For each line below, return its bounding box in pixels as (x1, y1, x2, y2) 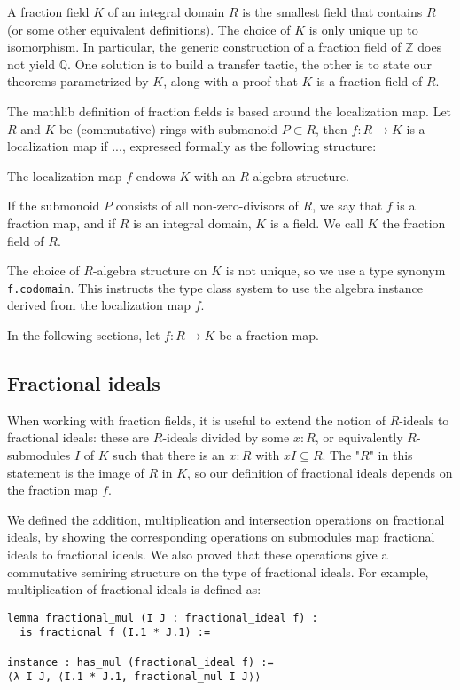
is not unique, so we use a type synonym (225, 261, 446, 280)
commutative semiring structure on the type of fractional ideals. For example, (7, 562, 429, 581)
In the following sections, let (7, 325, 160, 344)
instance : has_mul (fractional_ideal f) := (7, 655, 274, 669)
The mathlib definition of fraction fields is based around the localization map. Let (7, 101, 452, 120)
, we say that (312, 196, 383, 215)
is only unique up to (308, 20, 418, 38)
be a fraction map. (219, 325, 319, 344)
